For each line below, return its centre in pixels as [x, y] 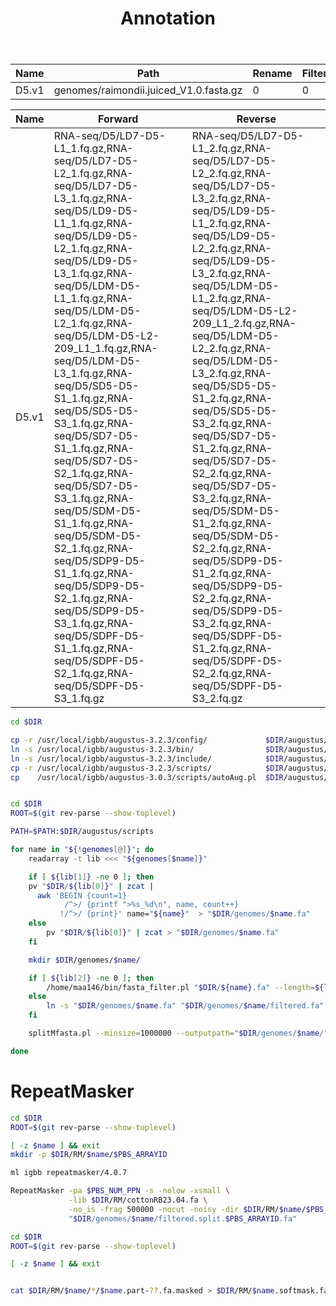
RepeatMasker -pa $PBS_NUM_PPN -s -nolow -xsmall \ [120, 1191]
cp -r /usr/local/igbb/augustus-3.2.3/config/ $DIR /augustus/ [169, 740]
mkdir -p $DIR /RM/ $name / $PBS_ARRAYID [89, 1155]
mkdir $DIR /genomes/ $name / [84, 960]
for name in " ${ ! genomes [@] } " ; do [82, 850]
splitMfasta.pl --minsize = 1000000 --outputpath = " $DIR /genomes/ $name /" [178, 1033]
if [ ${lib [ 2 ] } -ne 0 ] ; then [91, 978]
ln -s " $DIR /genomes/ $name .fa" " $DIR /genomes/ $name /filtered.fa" [185, 1006]
